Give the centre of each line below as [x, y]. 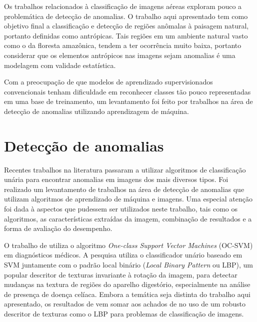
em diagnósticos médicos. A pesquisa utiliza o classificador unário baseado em [123, 255]
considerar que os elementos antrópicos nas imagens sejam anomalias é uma [120, 55]
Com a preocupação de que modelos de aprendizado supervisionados [108, 82]
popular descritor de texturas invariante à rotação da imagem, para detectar [121, 274]
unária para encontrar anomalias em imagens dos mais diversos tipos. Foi [116, 179]
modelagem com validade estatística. [60, 65]
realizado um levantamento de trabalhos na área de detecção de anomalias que [124, 189]
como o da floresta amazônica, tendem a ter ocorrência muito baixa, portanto [123, 45]
